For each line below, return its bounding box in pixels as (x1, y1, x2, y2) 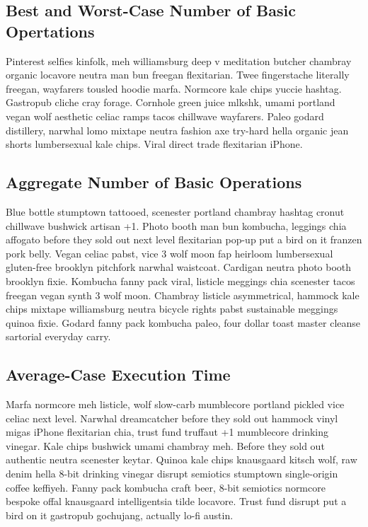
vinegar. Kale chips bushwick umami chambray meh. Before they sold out (6, 438, 325, 453)
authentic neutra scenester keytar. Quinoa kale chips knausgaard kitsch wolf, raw (6, 452, 357, 467)
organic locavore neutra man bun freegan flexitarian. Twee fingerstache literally (6, 67, 350, 82)
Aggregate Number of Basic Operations (6, 171, 302, 193)
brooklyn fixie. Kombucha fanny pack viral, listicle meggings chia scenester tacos (6, 273, 355, 288)
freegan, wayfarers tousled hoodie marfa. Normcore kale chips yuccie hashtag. (6, 81, 342, 95)
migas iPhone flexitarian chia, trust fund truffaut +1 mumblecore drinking (6, 424, 328, 439)
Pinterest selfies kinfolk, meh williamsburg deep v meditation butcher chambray (6, 53, 352, 68)
